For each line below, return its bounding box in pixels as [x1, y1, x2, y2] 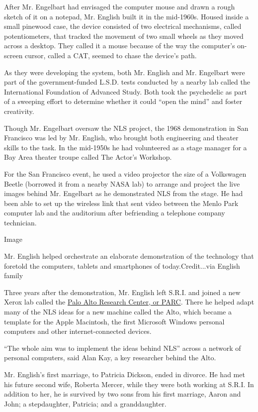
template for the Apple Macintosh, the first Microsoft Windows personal [4, 316, 225, 326]
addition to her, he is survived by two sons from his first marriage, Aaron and [4, 389, 241, 399]
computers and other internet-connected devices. [4, 326, 152, 336]
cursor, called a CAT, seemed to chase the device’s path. [25, 50, 197, 60]
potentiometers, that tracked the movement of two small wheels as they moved [4, 30, 244, 41]
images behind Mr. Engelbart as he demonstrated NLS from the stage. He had [4, 188, 243, 199]
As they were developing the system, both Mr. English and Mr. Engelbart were [4, 67, 245, 77]
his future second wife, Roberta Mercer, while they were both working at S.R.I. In [4, 379, 254, 389]
